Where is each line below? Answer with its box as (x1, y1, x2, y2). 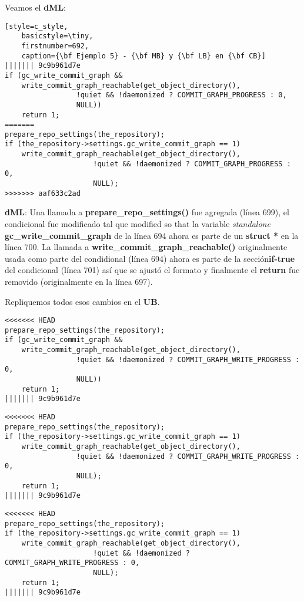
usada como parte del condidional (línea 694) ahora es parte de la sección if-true (5, 252, 295, 264)
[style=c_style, (5, 22, 68, 31)
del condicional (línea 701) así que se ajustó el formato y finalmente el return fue (5, 264, 300, 276)
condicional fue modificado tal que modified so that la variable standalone (5, 218, 270, 229)
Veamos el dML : (5, 1, 66, 13)
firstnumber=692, (21, 41, 89, 50)
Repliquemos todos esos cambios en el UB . (5, 295, 160, 307)
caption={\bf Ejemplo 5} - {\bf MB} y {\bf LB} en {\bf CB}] (21, 51, 266, 60)
